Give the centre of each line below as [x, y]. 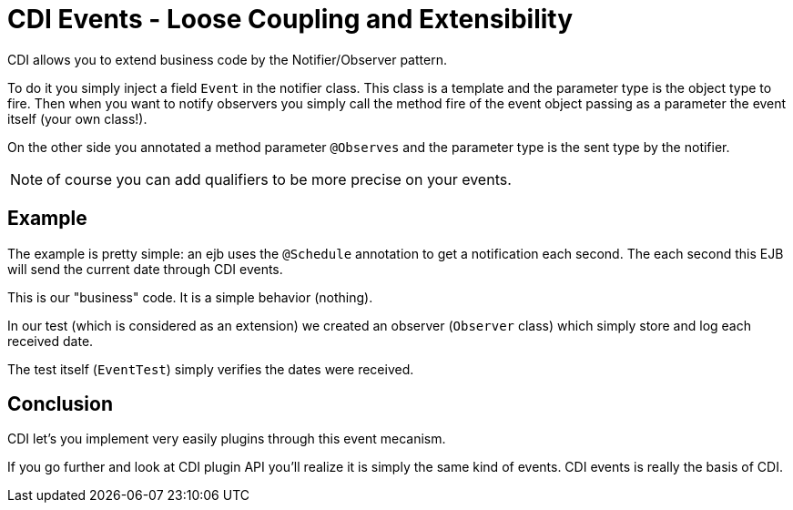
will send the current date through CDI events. [145, 269]
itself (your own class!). [77, 118]
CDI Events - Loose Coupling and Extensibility [290, 19]
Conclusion [61, 404]
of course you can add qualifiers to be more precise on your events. [279, 179]
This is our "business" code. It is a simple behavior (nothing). [190, 297]
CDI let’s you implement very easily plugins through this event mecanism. [227, 439]
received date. [51, 341]
